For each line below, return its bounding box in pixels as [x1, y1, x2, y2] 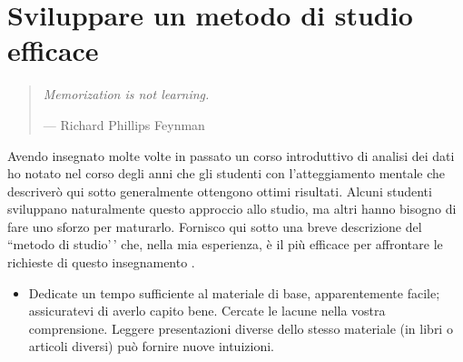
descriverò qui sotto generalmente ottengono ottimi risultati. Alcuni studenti [7, 181, 432, 200]
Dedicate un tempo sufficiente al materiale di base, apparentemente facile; [28, 283, 440, 302]
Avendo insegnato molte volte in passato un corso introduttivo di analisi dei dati [7, 146, 455, 165]
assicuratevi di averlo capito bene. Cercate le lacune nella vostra [28, 301, 386, 320]
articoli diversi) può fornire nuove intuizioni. [28, 337, 274, 356]
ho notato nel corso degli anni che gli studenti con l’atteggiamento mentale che [7, 164, 445, 183]
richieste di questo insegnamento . [7, 253, 195, 272]
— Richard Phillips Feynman [43, 115, 205, 134]
